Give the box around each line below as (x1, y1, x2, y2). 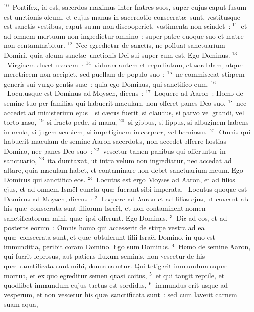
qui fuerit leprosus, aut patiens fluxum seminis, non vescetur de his (4, 251, 205, 261)
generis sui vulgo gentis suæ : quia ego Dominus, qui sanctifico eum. (4, 78, 209, 89)
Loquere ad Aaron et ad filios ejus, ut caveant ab (101, 193, 248, 203)
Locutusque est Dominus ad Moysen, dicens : (7, 88, 144, 98)
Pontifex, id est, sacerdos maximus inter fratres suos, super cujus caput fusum (12, 2, 247, 12)
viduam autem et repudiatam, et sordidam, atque (94, 59, 243, 69)
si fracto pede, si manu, (47, 117, 117, 127)
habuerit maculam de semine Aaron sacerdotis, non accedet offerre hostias (4, 136, 226, 146)
